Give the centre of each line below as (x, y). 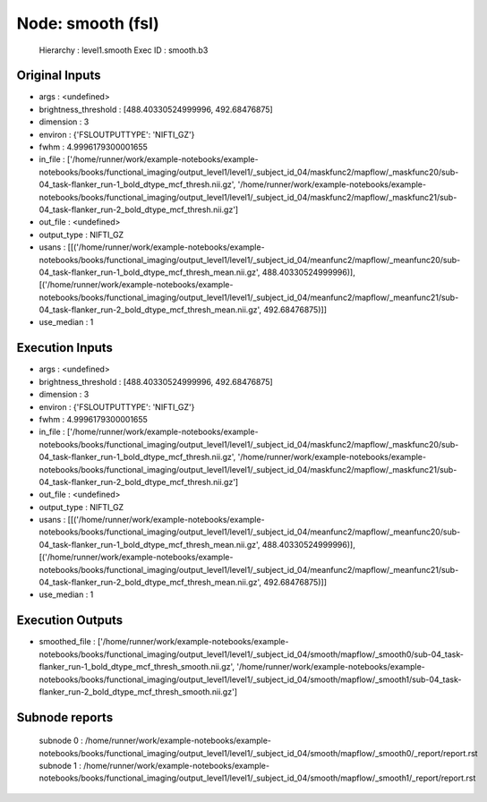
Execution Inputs (65, 348)
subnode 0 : (61, 741)
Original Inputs (59, 76)
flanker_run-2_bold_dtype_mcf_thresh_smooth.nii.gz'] (138, 691)
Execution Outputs (70, 621)
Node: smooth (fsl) (88, 23)
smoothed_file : (67, 642)
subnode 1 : (60, 766)
